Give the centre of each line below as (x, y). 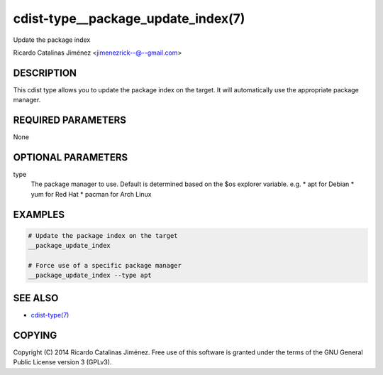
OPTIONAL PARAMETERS (71, 157)
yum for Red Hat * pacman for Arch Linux (91, 194)
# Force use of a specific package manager (105, 265)
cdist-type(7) (50, 315)
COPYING (35, 335)
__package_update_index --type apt (90, 276)
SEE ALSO (36, 298)
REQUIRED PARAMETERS (70, 120)
